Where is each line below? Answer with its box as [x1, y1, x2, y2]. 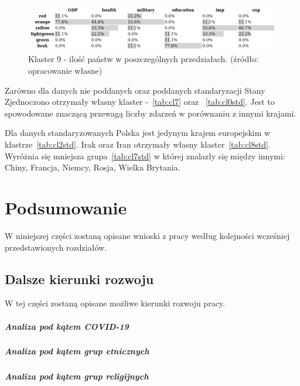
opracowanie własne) [28, 64, 103, 77]
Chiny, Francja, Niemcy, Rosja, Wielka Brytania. [5, 161, 180, 173]
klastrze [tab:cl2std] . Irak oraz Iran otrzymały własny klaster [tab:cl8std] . [5, 138, 271, 151]
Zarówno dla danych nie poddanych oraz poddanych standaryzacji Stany [5, 84, 265, 96]
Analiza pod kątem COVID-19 [5, 320, 129, 332]
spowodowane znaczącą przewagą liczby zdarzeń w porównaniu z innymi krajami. [5, 107, 296, 119]
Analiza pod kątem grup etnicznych [5, 345, 149, 357]
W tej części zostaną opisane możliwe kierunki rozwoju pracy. [5, 297, 225, 309]
